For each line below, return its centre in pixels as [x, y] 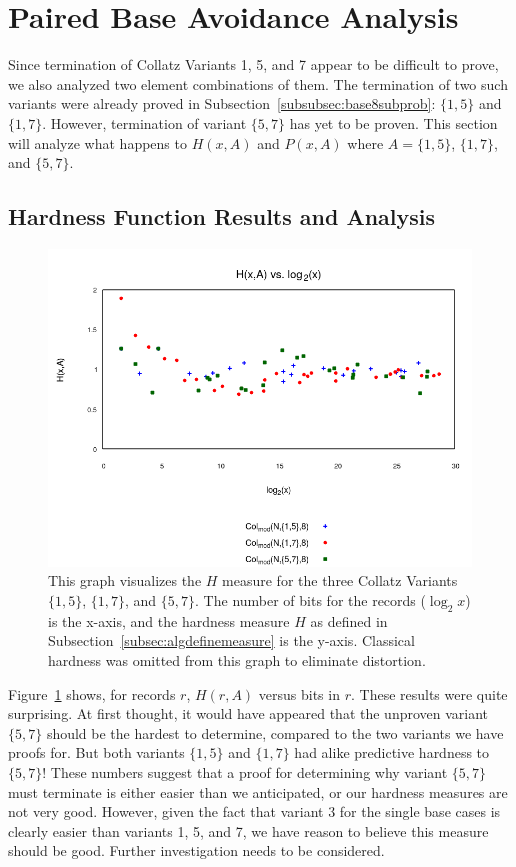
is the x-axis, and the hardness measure [169, 620]
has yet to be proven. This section [393, 122]
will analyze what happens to [97, 142]
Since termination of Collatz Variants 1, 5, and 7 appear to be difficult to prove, [253, 64]
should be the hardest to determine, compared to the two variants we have [275, 732]
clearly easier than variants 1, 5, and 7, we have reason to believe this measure [248, 830]
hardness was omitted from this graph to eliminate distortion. [237, 660]
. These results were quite [429, 693]
